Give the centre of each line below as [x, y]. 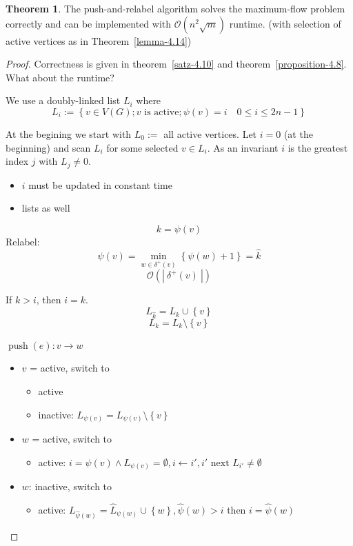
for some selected [142, 147]
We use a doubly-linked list [63, 100]
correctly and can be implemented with [89, 23]
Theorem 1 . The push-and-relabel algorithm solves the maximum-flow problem [175, 8]
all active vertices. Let [210, 133]
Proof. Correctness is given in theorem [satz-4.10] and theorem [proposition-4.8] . [176, 64]
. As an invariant [243, 147]
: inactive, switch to [70, 486]
